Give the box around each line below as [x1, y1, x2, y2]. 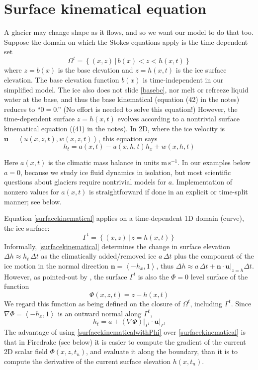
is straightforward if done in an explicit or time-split [89, 186, 248, 196]
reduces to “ [4, 103, 41, 114]
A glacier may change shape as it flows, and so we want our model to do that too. [4, 27, 254, 37]
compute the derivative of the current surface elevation [4, 356, 171, 366]
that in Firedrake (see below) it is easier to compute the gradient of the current [4, 336, 246, 347]
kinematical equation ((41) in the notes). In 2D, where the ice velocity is [4, 123, 225, 133]
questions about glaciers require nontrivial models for [4, 177, 167, 187]
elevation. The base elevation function [4, 75, 119, 85]
